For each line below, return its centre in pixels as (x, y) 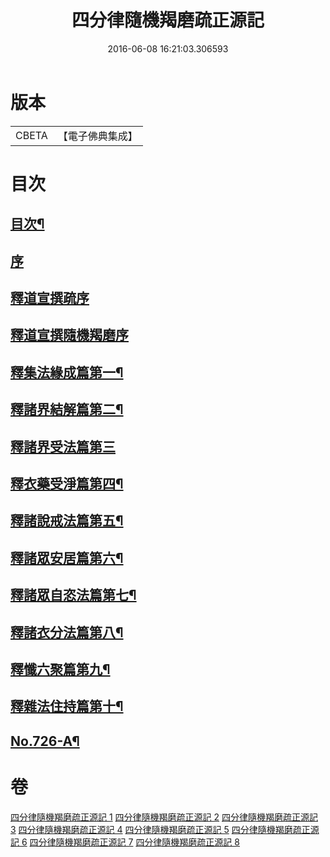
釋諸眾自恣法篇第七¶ (73, 595)
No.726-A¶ (45, 741)
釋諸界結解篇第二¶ (67, 409)
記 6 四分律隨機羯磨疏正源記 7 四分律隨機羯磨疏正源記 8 (125, 842)
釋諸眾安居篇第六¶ (67, 557)
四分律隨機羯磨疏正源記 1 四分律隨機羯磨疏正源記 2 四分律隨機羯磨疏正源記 (164, 817)
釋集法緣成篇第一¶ (67, 372)
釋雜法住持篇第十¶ (67, 706)
